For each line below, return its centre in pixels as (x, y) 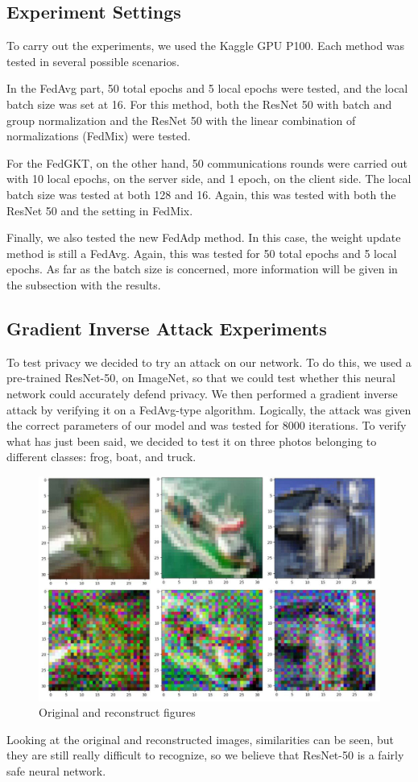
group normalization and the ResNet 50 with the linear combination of (181, 120)
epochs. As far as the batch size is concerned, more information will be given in (202, 269)
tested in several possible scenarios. (93, 61)
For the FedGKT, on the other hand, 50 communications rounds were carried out (207, 162)
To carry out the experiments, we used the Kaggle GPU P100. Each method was (206, 46)
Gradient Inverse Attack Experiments (167, 328)
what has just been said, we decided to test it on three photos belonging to (192, 441)
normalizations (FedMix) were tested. (99, 136)
